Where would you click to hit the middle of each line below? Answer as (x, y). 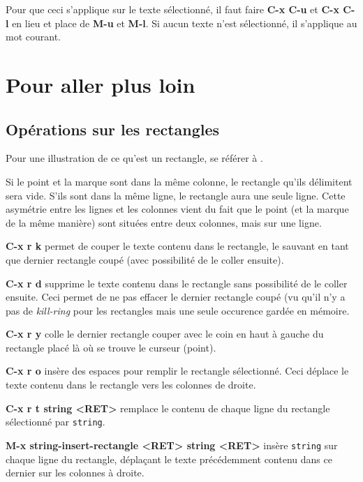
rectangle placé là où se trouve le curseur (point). (111, 347)
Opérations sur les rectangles (113, 129)
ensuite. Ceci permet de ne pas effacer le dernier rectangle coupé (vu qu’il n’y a (176, 297)
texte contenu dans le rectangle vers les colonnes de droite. (131, 385)
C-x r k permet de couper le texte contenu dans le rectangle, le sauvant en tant (177, 246)
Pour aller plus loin (101, 84)
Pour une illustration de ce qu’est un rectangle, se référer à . (134, 158)
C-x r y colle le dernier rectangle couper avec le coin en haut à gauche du (165, 334)
